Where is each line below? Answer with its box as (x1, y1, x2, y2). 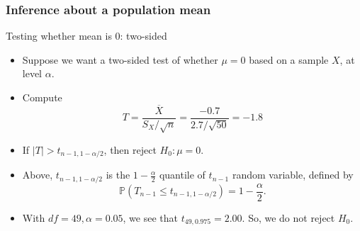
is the (106, 167, 130, 182)
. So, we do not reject (242, 210, 335, 225)
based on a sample (249, 52, 329, 67)
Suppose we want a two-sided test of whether (22, 52, 218, 67)
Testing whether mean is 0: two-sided (6, 28, 167, 43)
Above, (22, 167, 53, 182)
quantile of (159, 167, 206, 182)
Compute (22, 90, 62, 104)
